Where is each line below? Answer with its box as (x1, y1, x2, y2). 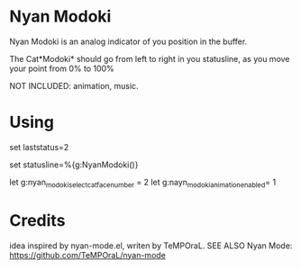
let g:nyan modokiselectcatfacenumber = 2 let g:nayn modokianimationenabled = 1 (9, 176, 277, 190)
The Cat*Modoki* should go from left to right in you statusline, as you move (9, 53, 290, 64)
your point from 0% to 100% (9, 63, 114, 74)
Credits (9, 210, 66, 230)
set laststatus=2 (9, 141, 69, 152)
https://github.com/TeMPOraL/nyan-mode (9, 249, 167, 260)
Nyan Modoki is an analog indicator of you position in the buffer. (9, 36, 248, 47)
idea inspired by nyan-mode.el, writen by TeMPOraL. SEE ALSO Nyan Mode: (9, 240, 293, 251)
